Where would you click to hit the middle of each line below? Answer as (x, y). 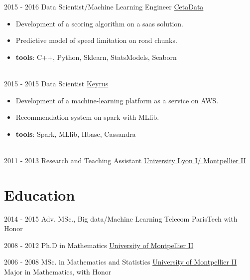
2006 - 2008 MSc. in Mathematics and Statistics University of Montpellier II (121, 262)
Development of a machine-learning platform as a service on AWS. (117, 100)
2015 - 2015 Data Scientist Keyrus (56, 83)
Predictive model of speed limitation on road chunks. (96, 40)
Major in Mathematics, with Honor (58, 272)
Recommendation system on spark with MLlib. (87, 117)
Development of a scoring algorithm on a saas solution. (99, 23)
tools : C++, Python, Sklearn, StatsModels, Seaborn (96, 57)
